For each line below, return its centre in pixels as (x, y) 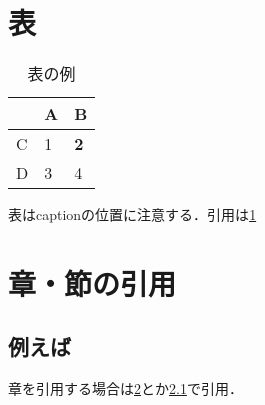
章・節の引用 (92, 282)
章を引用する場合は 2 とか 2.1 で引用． (125, 388)
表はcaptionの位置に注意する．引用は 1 (132, 214)
